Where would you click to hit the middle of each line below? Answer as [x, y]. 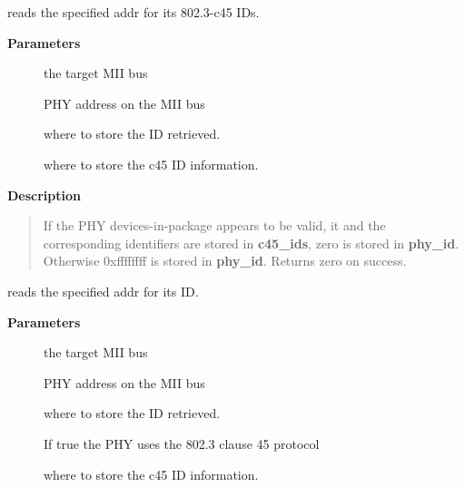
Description [45, 195]
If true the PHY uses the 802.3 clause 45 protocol [182, 443]
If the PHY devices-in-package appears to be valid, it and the [214, 225]
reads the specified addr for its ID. [103, 291]
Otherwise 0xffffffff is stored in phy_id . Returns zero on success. [225, 261]
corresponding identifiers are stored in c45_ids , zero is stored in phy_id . [251, 243]
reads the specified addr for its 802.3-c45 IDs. [134, 12]
